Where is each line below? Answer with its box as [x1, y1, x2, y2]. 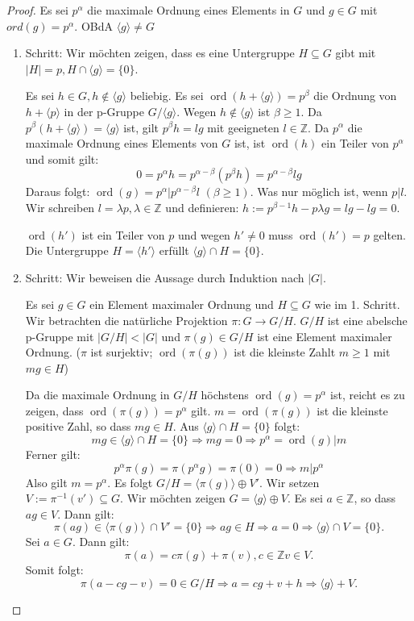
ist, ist [234, 135, 266, 152]
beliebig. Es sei [130, 87, 204, 104]
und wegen [177, 226, 230, 243]
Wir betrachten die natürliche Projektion [25, 311, 228, 328]
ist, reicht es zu [330, 386, 405, 403]
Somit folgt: [25, 561, 84, 578]
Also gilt [25, 473, 68, 490]
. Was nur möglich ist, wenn [250, 183, 388, 200]
